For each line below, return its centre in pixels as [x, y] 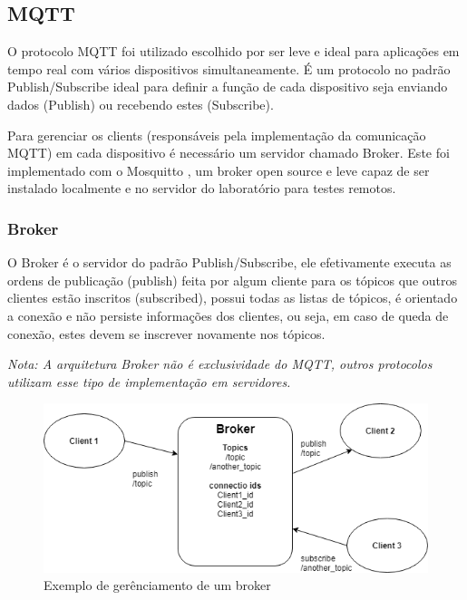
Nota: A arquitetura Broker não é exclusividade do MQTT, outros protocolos [220, 364]
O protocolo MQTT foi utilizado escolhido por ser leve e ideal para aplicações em [233, 51]
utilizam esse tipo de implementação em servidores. [149, 381]
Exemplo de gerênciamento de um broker [157, 585]
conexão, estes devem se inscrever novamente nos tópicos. [166, 333]
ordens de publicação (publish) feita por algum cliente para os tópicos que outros [233, 280]
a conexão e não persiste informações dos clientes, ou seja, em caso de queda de [228, 315]
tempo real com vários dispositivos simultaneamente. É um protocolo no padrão [229, 68]
